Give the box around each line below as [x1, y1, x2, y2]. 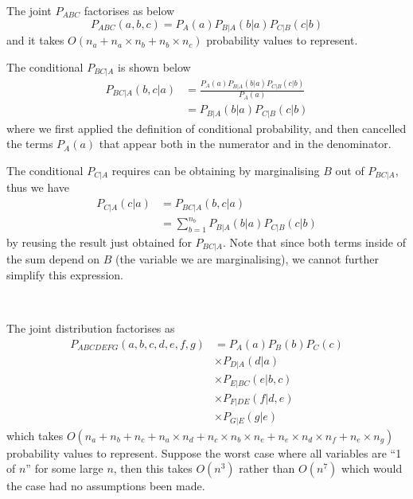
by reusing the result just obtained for [6, 233, 192, 250]
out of [335, 162, 364, 178]
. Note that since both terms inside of [222, 233, 407, 250]
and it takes [6, 32, 64, 49]
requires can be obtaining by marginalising [111, 162, 320, 178]
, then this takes [113, 460, 193, 477]
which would [341, 460, 403, 477]
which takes [6, 427, 64, 443]
